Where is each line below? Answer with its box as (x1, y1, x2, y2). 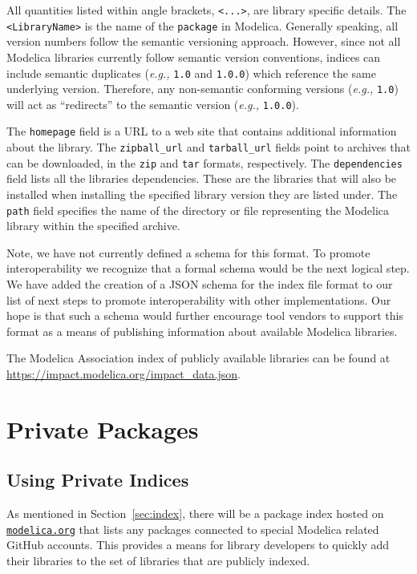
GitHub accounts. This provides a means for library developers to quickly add (6, 536, 390, 553)
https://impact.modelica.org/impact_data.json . (6, 366, 241, 382)
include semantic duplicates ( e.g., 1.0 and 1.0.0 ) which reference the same (6, 64, 376, 81)
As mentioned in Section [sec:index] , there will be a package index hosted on (6, 505, 384, 522)
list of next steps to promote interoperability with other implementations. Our (6, 291, 391, 308)
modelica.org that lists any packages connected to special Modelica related (6, 520, 379, 537)
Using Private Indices (6, 467, 189, 492)
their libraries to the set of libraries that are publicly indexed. (6, 552, 310, 569)
